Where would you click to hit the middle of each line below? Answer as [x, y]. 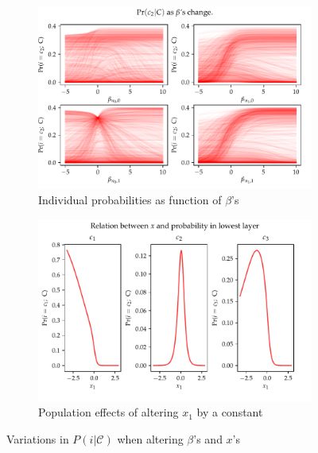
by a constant [230, 412]
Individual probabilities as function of [130, 199]
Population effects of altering [109, 412]
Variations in [38, 439]
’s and [208, 439]
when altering [150, 439]
